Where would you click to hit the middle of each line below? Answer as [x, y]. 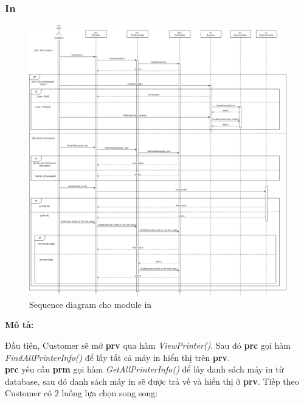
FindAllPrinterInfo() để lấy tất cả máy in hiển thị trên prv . [118, 357]
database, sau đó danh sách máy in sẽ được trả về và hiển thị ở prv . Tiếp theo [152, 381]
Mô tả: [19, 325]
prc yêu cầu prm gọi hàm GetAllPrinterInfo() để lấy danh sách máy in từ [144, 369]
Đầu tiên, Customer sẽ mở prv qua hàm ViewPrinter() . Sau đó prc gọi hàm [148, 345]
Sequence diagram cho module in [91, 304]
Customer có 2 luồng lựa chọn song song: [81, 393]
